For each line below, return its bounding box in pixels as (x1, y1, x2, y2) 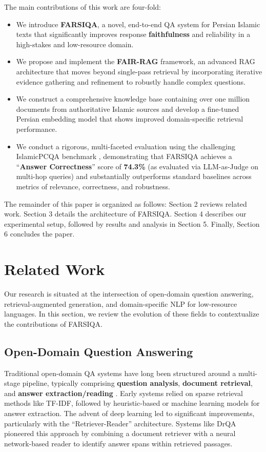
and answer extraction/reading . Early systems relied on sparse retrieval (4, 387, 243, 398)
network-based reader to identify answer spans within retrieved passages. (4, 438, 233, 448)
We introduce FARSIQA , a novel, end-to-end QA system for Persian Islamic (16, 18, 260, 29)
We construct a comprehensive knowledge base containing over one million (16, 93, 250, 104)
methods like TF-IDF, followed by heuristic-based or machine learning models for (4, 398, 260, 408)
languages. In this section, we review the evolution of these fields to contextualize (4, 308, 259, 319)
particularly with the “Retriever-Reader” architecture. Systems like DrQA (4, 418, 236, 428)
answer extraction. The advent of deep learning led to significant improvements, (4, 407, 255, 418)
